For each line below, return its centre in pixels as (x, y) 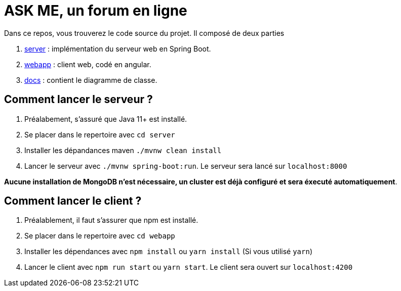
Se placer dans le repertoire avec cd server (100, 134)
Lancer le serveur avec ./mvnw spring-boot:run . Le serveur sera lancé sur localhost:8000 (186, 166)
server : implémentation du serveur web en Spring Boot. (118, 48)
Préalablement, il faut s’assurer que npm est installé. (111, 220)
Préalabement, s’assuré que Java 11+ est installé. (106, 119)
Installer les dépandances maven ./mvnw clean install (123, 150)
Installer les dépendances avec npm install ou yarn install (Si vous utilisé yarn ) (168, 252)
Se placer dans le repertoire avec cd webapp (100, 236)
